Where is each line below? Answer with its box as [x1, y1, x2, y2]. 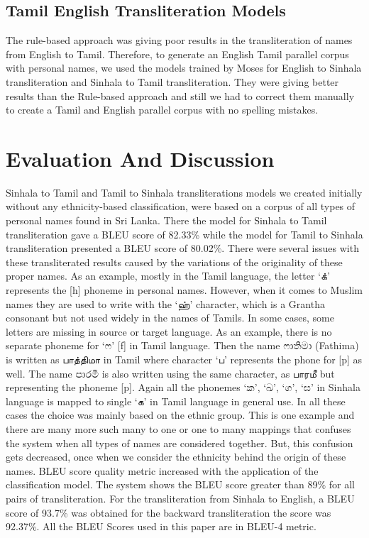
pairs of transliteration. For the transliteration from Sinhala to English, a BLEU [6, 490, 355, 505]
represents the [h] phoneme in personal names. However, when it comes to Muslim [6, 282, 363, 297]
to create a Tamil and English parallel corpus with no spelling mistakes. [6, 102, 319, 117]
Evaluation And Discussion [6, 143, 275, 172]
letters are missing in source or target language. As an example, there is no [6, 324, 332, 339]
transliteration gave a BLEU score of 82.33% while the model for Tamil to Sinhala [6, 226, 363, 241]
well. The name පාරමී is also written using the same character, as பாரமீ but [6, 366, 335, 380]
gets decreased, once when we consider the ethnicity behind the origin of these [6, 449, 346, 464]
